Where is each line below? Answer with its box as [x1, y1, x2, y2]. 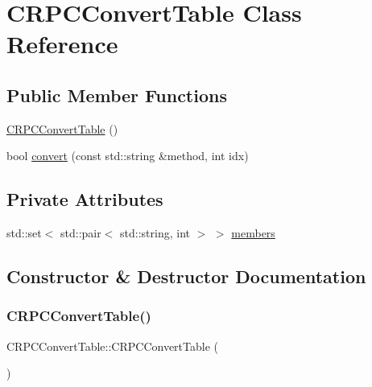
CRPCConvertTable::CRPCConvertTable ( [6, 337, 218, 354]
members [231, 224, 275, 241]
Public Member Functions [6, 82, 227, 107]
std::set [6, 224, 42, 241]
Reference [6, 27, 118, 60]
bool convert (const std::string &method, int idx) [6, 147, 249, 164]
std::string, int [120, 224, 190, 241]
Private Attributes [6, 187, 163, 212]
